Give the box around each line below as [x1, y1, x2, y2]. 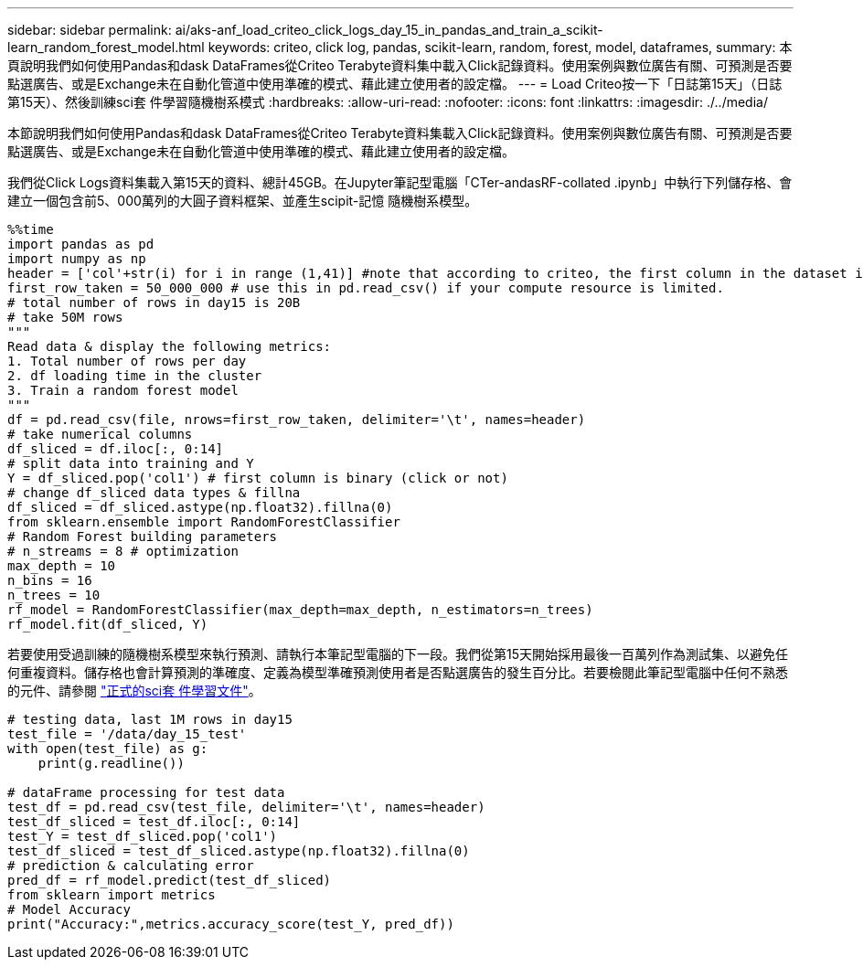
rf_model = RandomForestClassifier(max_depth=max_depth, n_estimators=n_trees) [7, 602, 593, 617]
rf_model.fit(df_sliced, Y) [7, 617, 208, 632]
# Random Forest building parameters [7, 529, 278, 544]
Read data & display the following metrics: [7, 339, 332, 354]
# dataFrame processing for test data [7, 785, 285, 800]
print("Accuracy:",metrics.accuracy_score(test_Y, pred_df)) [7, 917, 454, 931]
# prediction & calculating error [7, 858, 254, 873]
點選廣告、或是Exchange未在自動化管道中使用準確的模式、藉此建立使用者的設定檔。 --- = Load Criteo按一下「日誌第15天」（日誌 [7, 76, 783, 91]
